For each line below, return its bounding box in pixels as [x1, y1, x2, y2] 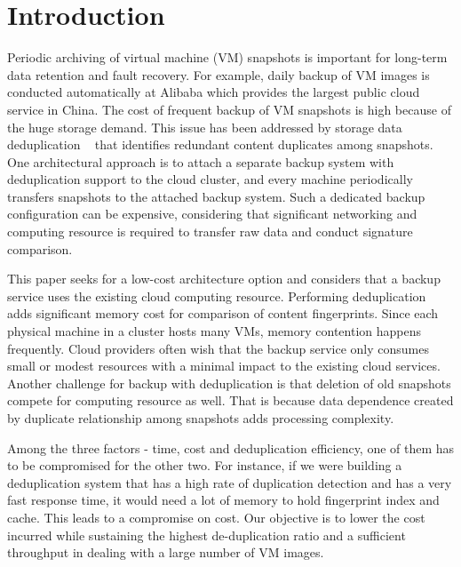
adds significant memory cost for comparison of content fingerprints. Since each [7, 304, 439, 323]
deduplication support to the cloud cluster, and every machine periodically [7, 170, 413, 188]
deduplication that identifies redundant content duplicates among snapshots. [7, 135, 433, 154]
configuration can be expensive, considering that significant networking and [7, 204, 417, 223]
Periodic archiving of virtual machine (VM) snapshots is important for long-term [7, 48, 448, 67]
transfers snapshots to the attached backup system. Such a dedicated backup [7, 187, 425, 205]
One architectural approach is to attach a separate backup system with [7, 152, 394, 171]
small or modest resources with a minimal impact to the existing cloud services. [7, 356, 441, 375]
